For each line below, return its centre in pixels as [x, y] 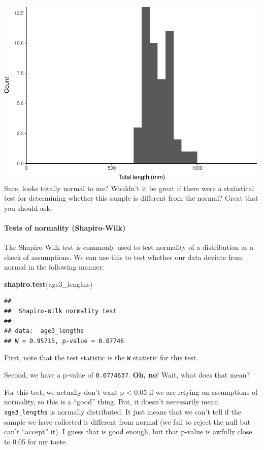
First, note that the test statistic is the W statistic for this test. [101, 358]
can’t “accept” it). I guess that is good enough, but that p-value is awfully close [128, 432]
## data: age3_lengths [44, 331]
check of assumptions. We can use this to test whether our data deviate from [124, 257]
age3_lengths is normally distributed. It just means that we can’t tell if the [123, 411]
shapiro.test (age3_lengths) [48, 284]
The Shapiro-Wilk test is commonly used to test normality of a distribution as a [129, 247]
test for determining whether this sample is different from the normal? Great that [131, 198]
